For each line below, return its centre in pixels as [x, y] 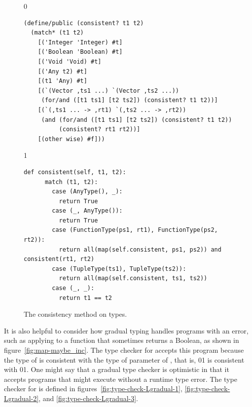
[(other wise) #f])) [71, 139]
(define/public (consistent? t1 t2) [84, 23]
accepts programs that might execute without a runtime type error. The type [121, 379]
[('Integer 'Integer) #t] [80, 42]
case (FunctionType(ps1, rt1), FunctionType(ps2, [135, 230]
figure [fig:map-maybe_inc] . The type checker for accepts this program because [124, 350]
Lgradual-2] [21, 398]
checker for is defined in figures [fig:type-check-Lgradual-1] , [93, 388]
